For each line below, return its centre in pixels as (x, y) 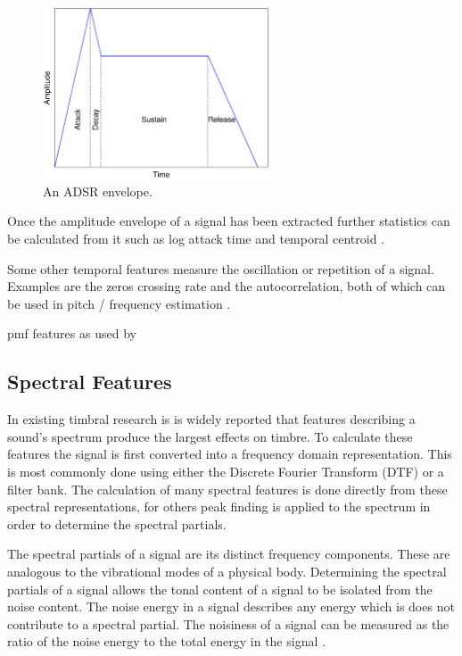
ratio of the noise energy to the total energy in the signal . (166, 641)
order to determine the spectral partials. (117, 523)
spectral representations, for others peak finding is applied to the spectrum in (219, 507)
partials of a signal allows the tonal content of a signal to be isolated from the (220, 589)
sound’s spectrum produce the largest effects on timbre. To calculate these (210, 436)
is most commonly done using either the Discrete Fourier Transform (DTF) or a (226, 472)
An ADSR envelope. (98, 191)
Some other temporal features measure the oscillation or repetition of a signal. (221, 268)
